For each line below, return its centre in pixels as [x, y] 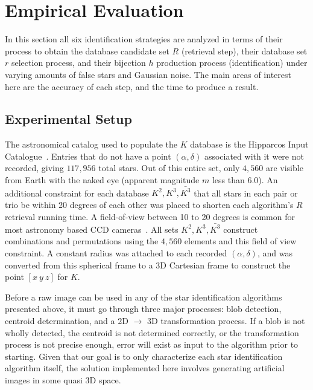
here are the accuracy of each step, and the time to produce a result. [132, 86]
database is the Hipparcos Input [249, 144]
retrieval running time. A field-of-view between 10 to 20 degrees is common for [150, 216]
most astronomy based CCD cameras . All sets [92, 229]
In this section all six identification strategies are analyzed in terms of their [144, 39]
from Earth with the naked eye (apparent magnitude [102, 180]
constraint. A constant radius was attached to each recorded [116, 253]
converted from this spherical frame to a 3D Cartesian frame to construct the [148, 265]
